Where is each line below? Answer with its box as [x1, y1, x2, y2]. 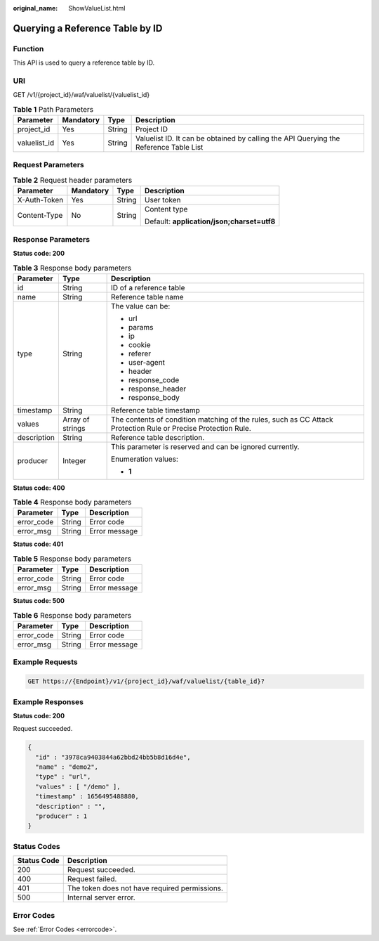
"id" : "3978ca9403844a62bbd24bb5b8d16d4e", [35, 753, 191, 761]
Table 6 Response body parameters [13, 610, 132, 620]
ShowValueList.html [68, 4, 126, 12]
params [128, 322, 154, 332]
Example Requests [13, 657, 78, 667]
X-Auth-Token [17, 195, 64, 205]
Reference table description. [111, 432, 205, 442]
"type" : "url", [35, 773, 91, 781]
